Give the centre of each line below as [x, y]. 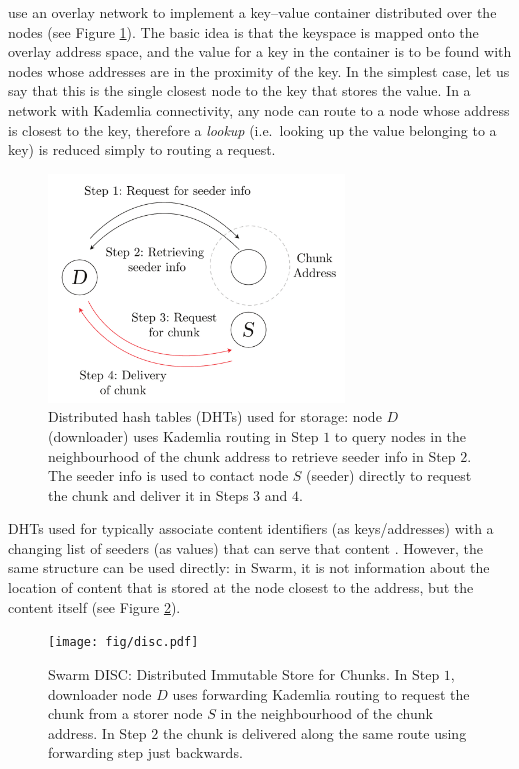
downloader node [100, 693]
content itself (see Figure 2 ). [94, 606]
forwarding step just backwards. [145, 752]
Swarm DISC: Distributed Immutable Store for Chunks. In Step [244, 673]
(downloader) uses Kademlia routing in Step [183, 435]
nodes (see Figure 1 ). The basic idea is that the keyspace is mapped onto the [243, 31]
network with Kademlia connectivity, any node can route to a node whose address [259, 109]
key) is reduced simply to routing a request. [142, 149]
